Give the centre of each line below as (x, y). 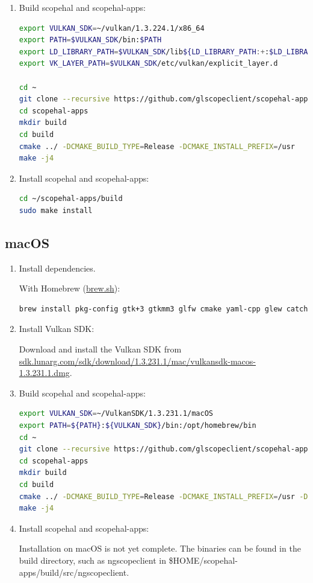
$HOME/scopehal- (203, 560)
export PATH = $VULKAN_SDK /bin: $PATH (90, 40)
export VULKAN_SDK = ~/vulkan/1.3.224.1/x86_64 (112, 28)
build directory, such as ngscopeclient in (92, 560)
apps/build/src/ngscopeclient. (74, 572)
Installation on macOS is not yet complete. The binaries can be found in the (160, 548)
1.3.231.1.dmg (44, 373)
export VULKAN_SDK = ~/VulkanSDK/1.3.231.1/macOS (116, 414)
